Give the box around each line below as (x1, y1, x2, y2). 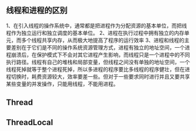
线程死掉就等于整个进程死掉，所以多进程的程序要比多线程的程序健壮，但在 (6, 66, 185, 73)
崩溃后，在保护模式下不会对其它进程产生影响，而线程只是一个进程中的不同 (10, 51, 190, 58)
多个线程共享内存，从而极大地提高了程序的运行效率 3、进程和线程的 (21, 37, 185, 44)
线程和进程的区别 (6, 5, 68, 16)
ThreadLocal (6, 117, 54, 127)
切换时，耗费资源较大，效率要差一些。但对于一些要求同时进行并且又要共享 (10, 73, 190, 80)
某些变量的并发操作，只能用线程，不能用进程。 (6, 80, 118, 87)
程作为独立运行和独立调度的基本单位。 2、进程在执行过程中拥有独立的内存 (6, 29, 185, 36)
